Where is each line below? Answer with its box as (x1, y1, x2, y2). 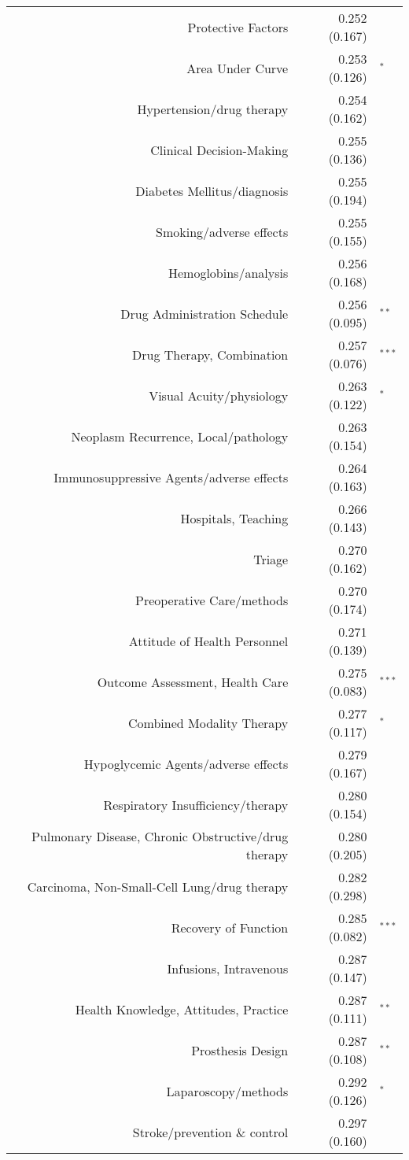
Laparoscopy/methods (166, 1081, 289, 1100)
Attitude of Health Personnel (128, 631, 289, 650)
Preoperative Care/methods (135, 590, 289, 609)
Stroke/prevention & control (132, 1122, 289, 1141)
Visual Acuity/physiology (149, 386, 289, 405)
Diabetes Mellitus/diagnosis (135, 181, 289, 200)
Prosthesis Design (191, 1040, 289, 1059)
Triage (253, 549, 289, 568)
